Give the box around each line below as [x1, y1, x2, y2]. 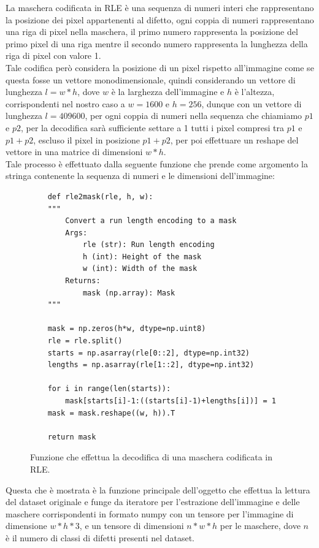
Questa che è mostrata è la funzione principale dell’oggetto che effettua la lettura [6, 483, 310, 496]
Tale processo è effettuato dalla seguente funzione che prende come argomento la [6, 157, 308, 170]
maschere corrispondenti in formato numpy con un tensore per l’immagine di [6, 507, 294, 520]
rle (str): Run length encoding [82, 240, 215, 249]
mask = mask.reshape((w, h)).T [47, 408, 175, 417]
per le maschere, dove [220, 519, 301, 532]
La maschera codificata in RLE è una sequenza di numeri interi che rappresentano [6, 1, 314, 13]
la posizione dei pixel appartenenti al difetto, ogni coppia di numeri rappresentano [6, 13, 314, 26]
